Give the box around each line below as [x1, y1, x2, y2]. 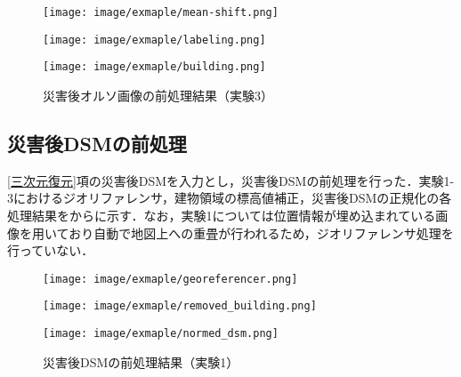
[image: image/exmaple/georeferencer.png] [43, 272, 298, 285]
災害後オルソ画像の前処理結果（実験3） [43, 85, 273, 104]
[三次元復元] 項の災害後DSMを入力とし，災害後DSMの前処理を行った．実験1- [7, 171, 455, 189]
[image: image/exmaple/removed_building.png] [43, 300, 317, 313]
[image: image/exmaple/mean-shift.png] [43, 6, 279, 19]
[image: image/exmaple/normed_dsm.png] [43, 327, 279, 341]
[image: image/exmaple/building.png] [43, 60, 266, 74]
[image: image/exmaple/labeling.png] [43, 33, 266, 46]
